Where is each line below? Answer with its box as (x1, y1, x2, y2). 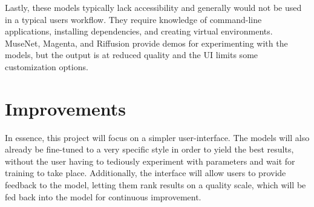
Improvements (5, 96, 126, 120)
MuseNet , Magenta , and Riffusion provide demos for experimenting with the (5, 36, 288, 49)
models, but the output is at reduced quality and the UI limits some (5, 48, 258, 61)
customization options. (5, 60, 88, 73)
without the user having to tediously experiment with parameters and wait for (5, 154, 295, 167)
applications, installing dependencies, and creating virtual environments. (5, 25, 273, 38)
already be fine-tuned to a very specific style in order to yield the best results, (5, 143, 294, 156)
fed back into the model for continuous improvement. (5, 190, 201, 203)
